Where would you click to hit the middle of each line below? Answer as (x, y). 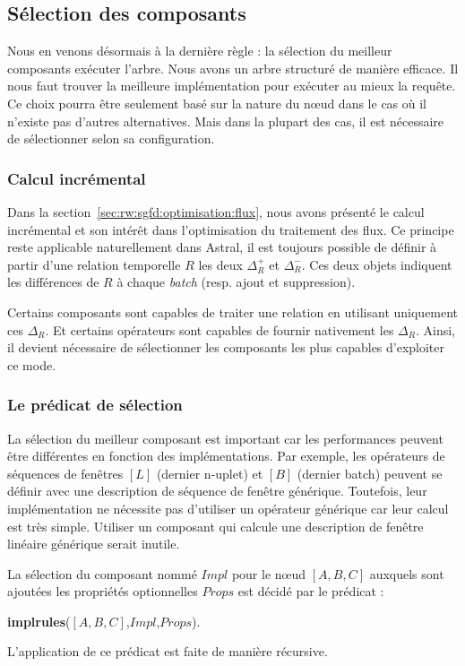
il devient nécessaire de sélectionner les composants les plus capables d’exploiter (226, 347)
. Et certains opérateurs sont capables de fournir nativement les (220, 329)
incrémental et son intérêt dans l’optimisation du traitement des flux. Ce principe (231, 229)
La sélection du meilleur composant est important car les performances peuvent (225, 438)
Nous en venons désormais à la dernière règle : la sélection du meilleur (200, 51)
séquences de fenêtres (65, 473)
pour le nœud (269, 573)
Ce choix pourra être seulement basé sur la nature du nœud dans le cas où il (217, 103)
